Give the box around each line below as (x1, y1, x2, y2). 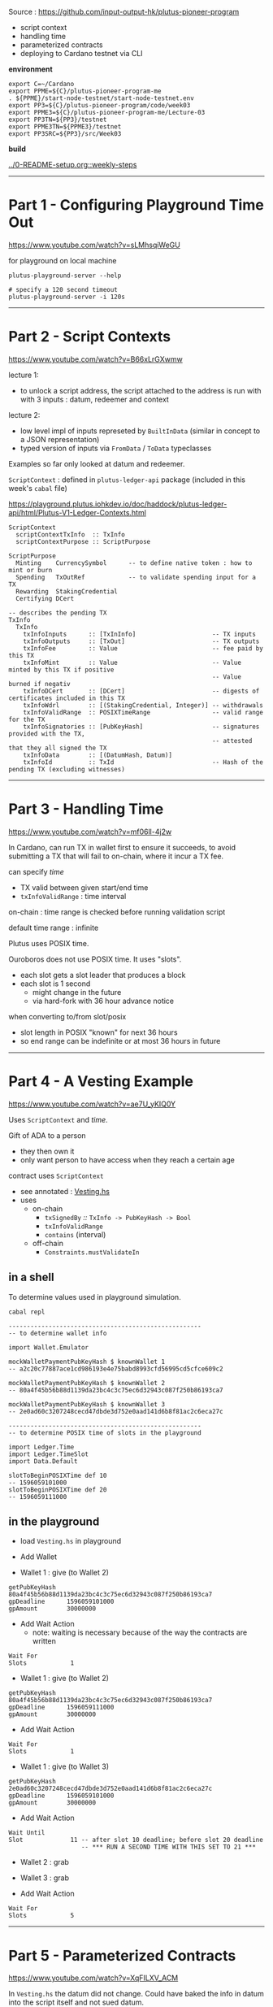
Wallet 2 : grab (19, 1857, 69, 1867)
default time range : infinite (8, 923, 99, 932)
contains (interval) (44, 1229, 106, 1239)
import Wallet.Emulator (8, 1343, 89, 1352)
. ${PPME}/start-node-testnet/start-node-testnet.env (8, 94, 195, 102)
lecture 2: (8, 410, 41, 419)
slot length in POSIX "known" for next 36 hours (19, 1027, 178, 1037)
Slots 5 (8, 1912, 75, 1920)
